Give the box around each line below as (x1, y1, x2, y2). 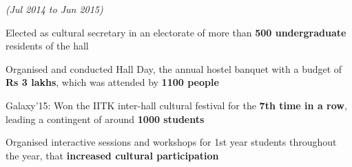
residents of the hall (6, 38, 89, 53)
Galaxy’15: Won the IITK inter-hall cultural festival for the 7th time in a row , (6, 98, 347, 112)
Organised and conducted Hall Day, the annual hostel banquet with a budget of (6, 61, 342, 76)
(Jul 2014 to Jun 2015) (6, 2, 103, 16)
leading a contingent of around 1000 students (6, 111, 205, 126)
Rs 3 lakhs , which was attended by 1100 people (6, 75, 219, 89)
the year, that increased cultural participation (6, 148, 219, 162)
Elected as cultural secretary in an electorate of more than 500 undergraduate (6, 25, 346, 39)
